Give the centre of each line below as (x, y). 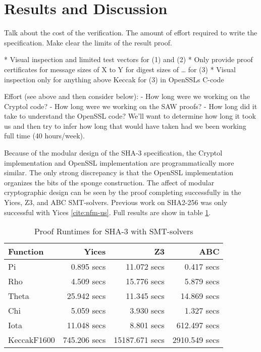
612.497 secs (198, 325)
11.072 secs (145, 267)
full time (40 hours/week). (44, 136)
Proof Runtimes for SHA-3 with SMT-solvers (114, 231)
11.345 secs (145, 296)
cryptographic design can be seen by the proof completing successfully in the (123, 192)
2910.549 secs (196, 340)
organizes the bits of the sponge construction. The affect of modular (109, 182)
